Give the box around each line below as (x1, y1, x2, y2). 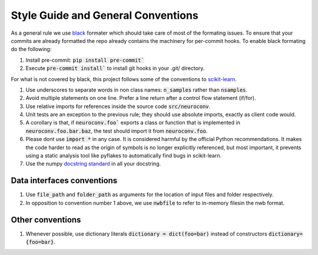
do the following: (11, 46, 52, 53)
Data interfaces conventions (11, 176, 118, 186)
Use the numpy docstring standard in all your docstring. (25, 160, 161, 167)
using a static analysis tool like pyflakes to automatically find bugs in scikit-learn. (25, 152, 222, 159)
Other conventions (11, 214, 81, 224)
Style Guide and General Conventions (11, 9, 198, 22)
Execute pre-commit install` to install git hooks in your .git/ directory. (25, 65, 205, 72)
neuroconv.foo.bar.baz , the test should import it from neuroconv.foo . (25, 127, 208, 135)
